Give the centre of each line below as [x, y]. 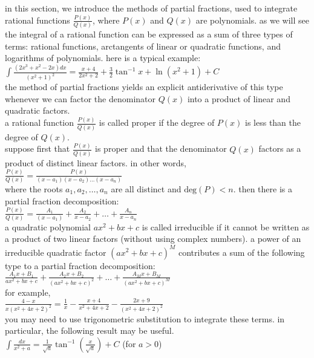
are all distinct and [146, 189]
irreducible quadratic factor [56, 252]
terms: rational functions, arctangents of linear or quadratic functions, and [143, 46]
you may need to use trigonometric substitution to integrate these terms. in [145, 318]
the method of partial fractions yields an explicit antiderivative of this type [144, 87]
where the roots [34, 189]
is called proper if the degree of [157, 122]
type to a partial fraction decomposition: [80, 265]
